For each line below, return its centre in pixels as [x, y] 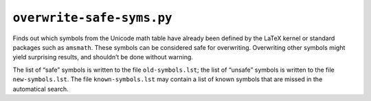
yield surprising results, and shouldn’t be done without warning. [103, 57]
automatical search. [41, 89]
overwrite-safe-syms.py [92, 18]
